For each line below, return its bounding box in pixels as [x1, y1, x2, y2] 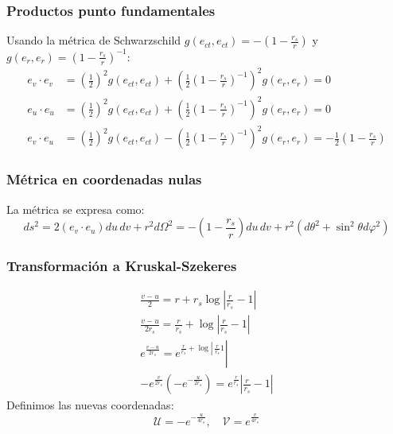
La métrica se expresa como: [6, 200, 145, 217]
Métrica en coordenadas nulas [6, 169, 202, 189]
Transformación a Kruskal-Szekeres [6, 256, 237, 276]
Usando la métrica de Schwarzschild [6, 32, 181, 48]
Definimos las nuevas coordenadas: [6, 397, 174, 413]
